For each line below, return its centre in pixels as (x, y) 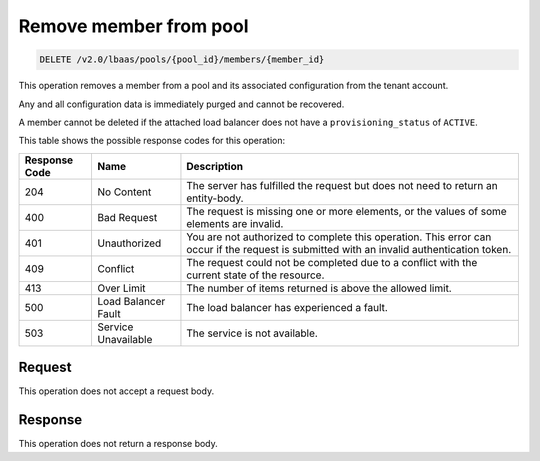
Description (215, 166)
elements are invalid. (235, 223)
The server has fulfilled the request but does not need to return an (342, 185)
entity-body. (215, 198)
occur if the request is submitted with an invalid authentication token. (349, 249)
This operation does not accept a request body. (116, 391)
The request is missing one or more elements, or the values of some (346, 211)
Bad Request (127, 217)
